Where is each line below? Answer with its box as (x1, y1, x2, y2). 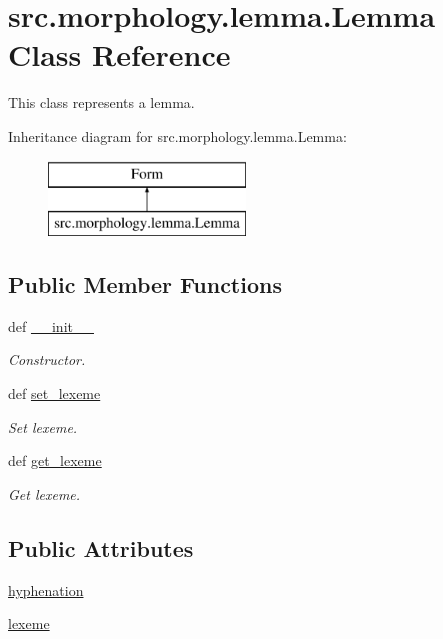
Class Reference (8, 34, 231, 75)
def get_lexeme (8, 450, 102, 471)
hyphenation (8, 579, 84, 600)
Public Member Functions (8, 269, 282, 300)
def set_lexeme (8, 383, 101, 404)
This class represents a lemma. (8, 92, 195, 113)
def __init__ (8, 315, 94, 336)
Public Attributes (8, 532, 194, 563)
